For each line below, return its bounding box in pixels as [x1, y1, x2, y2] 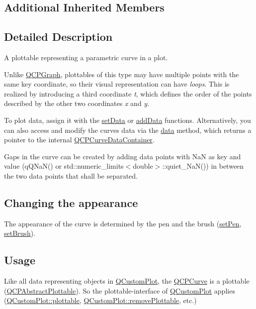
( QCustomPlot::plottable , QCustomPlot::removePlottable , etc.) [4, 295, 197, 306]
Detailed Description [4, 29, 113, 44]
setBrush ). [4, 228, 36, 238]
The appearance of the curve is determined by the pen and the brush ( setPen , [4, 218, 242, 228]
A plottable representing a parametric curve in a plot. [4, 52, 168, 62]
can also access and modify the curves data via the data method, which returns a [4, 124, 252, 135]
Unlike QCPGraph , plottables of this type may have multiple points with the [4, 69, 239, 79]
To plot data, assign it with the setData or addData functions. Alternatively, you [4, 114, 251, 125]
